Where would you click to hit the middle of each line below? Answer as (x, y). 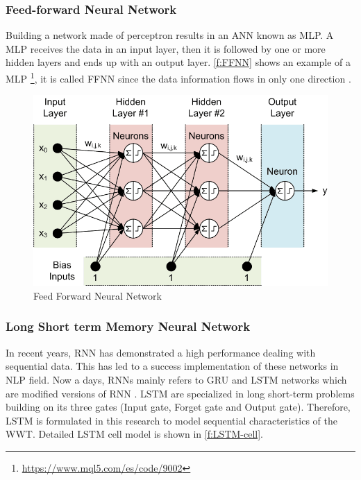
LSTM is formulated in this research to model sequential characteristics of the (171, 420)
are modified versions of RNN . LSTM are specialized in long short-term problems (180, 393)
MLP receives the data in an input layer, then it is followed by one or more (166, 48)
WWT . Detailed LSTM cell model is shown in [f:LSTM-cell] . (135, 434)
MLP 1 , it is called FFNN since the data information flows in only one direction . (178, 77)
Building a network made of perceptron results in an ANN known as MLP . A (170, 35)
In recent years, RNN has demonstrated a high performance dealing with (161, 352)
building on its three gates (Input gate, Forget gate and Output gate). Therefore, (178, 407)
